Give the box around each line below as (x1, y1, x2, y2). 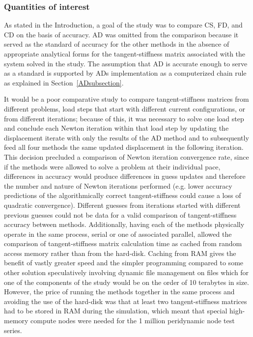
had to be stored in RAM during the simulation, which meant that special (4, 306, 227, 316)
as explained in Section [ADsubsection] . (4, 77, 124, 87)
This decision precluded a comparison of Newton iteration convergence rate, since (4, 151, 249, 162)
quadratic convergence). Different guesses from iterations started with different (4, 199, 241, 210)
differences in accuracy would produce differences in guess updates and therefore (4, 171, 246, 181)
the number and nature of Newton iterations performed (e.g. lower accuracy (4, 180, 232, 191)
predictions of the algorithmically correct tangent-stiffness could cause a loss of (4, 190, 241, 200)
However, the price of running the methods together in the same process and (4, 286, 235, 297)
